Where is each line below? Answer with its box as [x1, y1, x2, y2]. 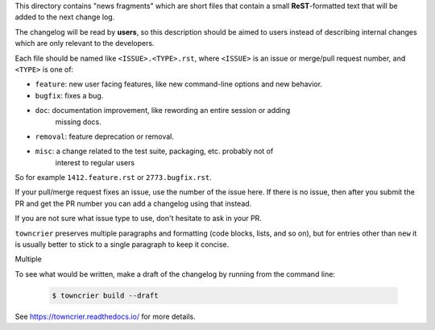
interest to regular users [55, 157, 135, 167]
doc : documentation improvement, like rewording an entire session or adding [35, 106, 291, 115]
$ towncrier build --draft [52, 290, 159, 300]
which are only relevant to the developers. [14, 39, 155, 48]
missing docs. [55, 117, 102, 127]
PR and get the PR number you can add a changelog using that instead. [14, 198, 252, 208]
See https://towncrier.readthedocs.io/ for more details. [14, 311, 197, 321]
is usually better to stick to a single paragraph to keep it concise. [14, 240, 230, 249]
